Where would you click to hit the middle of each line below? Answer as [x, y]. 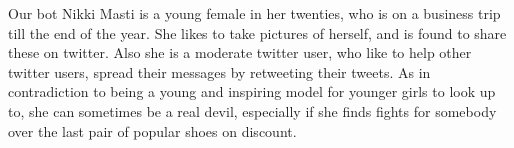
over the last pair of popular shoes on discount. [152, 130]
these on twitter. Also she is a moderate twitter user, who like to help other [240, 52]
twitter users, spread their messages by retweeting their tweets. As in [219, 71]
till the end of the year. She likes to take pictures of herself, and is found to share [257, 32]
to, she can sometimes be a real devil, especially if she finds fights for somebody [252, 110]
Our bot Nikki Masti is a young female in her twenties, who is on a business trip [254, 13]
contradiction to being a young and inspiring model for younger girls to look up [252, 91]
